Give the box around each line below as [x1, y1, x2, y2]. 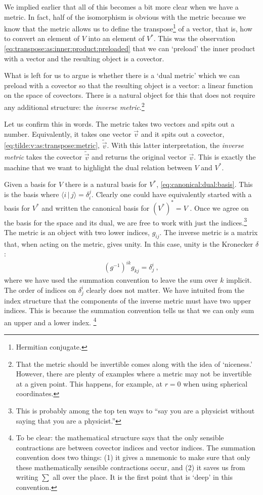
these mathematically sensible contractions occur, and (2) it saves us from [16, 462, 245, 472]
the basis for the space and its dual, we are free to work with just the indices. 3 [4, 215, 247, 227]
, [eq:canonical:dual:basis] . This [156, 179, 253, 189]
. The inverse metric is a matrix [159, 226, 258, 237]
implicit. [226, 275, 252, 285]
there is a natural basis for [65, 179, 147, 189]
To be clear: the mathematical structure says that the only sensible [16, 432, 224, 443]
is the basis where [4, 188, 59, 199]
